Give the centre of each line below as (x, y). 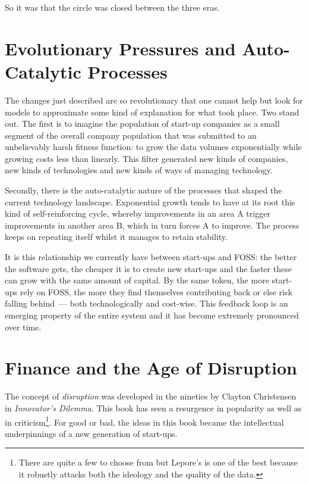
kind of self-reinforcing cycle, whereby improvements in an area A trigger (138, 213)
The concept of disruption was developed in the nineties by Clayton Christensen (151, 396)
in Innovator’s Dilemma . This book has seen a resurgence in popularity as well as (153, 408)
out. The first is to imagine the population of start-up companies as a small (142, 124)
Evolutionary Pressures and (120, 48)
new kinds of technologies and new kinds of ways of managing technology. (139, 170)
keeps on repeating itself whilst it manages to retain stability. (116, 237)
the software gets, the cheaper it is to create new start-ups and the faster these (148, 268)
